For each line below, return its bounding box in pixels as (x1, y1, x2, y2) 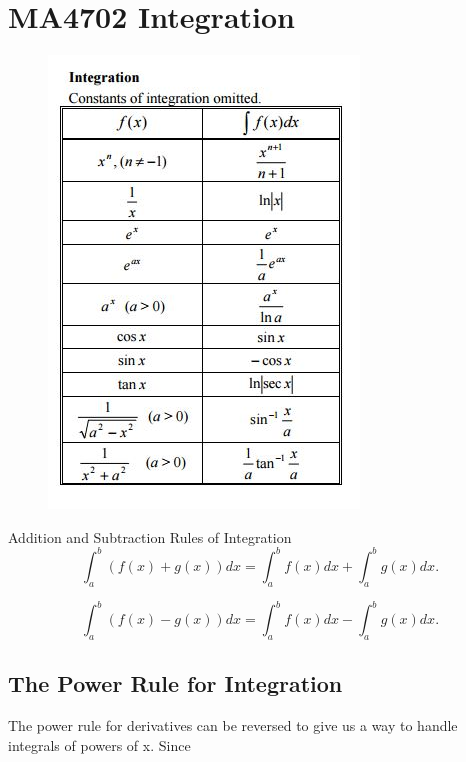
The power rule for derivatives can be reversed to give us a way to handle (8, 715, 458, 736)
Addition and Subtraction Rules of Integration (8, 526, 292, 547)
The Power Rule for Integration (8, 668, 343, 699)
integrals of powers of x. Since (8, 734, 191, 755)
